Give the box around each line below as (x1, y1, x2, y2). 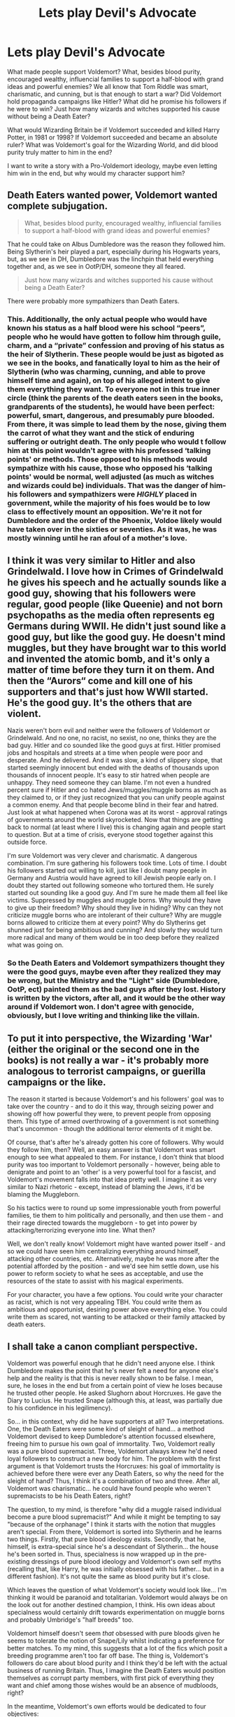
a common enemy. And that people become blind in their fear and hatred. (7, 800, 219, 809)
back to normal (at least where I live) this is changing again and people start (7, 823, 226, 831)
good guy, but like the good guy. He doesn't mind (7, 632, 226, 644)
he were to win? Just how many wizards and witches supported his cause (7, 104, 220, 113)
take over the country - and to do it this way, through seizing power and (7, 1102, 214, 1111)
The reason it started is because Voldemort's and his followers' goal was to (7, 1094, 225, 1104)
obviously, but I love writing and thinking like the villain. (7, 1010, 200, 1020)
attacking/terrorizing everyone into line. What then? (7, 1226, 156, 1235)
